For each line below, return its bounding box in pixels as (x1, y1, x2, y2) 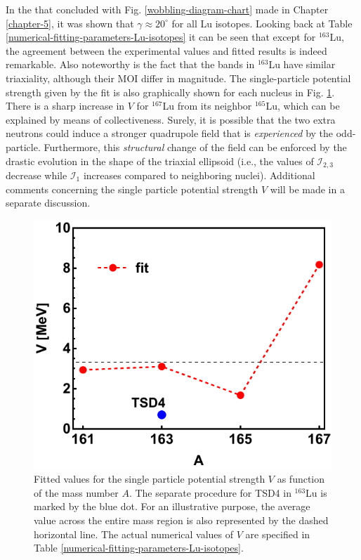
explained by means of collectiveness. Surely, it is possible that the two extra (6, 112, 336, 126)
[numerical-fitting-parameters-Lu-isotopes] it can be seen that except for (6, 30, 316, 44)
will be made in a (270, 181, 345, 196)
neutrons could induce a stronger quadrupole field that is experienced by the (6, 126, 334, 141)
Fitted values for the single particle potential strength (34, 471, 265, 486)
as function (277, 471, 325, 486)
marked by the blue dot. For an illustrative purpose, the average (34, 499, 310, 514)
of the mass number (34, 485, 119, 500)
